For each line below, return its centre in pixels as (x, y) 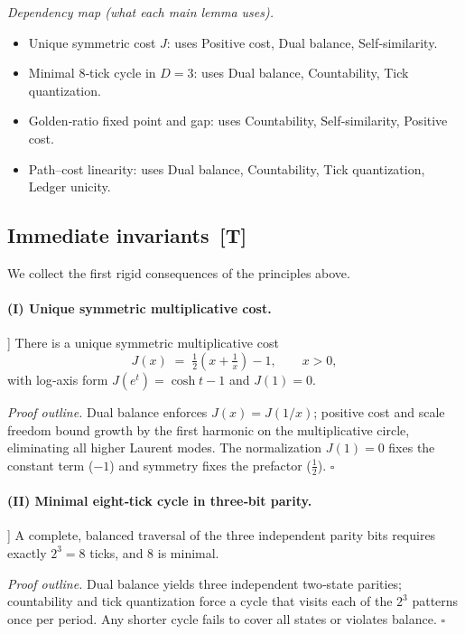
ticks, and (116, 552)
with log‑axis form (58, 379)
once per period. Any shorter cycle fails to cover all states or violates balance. (222, 618)
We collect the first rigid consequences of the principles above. (179, 272)
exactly (27, 552)
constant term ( (51, 465)
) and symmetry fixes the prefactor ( (210, 465)
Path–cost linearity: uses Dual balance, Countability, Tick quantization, (227, 168)
